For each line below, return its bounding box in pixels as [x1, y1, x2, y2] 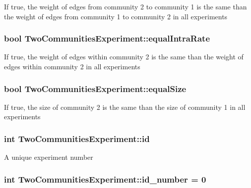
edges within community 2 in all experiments [4, 61, 140, 71]
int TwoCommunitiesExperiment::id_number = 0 [4, 173, 206, 185]
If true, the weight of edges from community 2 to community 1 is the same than [4, 1, 247, 11]
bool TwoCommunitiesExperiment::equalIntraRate [4, 32, 210, 45]
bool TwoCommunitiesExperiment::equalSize [4, 82, 187, 94]
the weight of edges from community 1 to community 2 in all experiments [4, 11, 228, 21]
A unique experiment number [4, 152, 93, 162]
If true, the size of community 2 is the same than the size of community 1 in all [4, 101, 246, 112]
